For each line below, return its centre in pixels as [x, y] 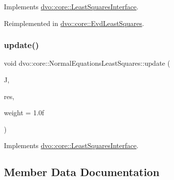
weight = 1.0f [24, 113]
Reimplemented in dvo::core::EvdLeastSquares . [74, 23]
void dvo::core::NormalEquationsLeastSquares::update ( [87, 63]
